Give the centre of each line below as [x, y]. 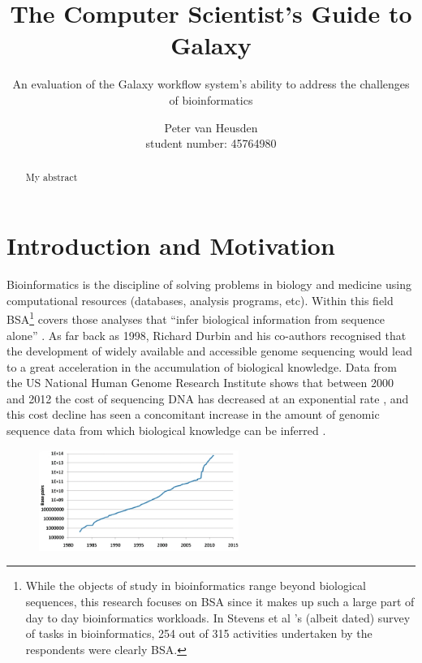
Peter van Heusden [211, 127]
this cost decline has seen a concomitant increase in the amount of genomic [193, 414]
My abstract [52, 177]
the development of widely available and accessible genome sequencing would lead [209, 351]
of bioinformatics [211, 99]
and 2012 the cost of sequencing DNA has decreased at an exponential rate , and [208, 398]
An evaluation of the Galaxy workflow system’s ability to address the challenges [211, 84]
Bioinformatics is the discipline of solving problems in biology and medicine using [209, 284]
